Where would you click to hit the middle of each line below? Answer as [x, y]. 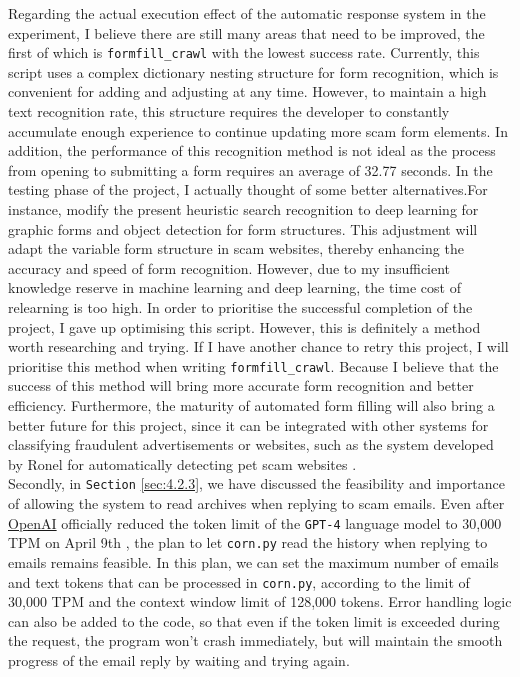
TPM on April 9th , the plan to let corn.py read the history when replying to [248, 542]
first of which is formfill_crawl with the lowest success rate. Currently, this [244, 52]
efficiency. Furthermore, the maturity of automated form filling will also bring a [251, 405]
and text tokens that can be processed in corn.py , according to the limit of [239, 581]
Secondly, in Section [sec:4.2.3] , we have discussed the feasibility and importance [257, 483]
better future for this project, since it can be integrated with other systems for [248, 424]
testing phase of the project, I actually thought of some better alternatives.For [248, 189]
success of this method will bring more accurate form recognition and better [241, 385]
